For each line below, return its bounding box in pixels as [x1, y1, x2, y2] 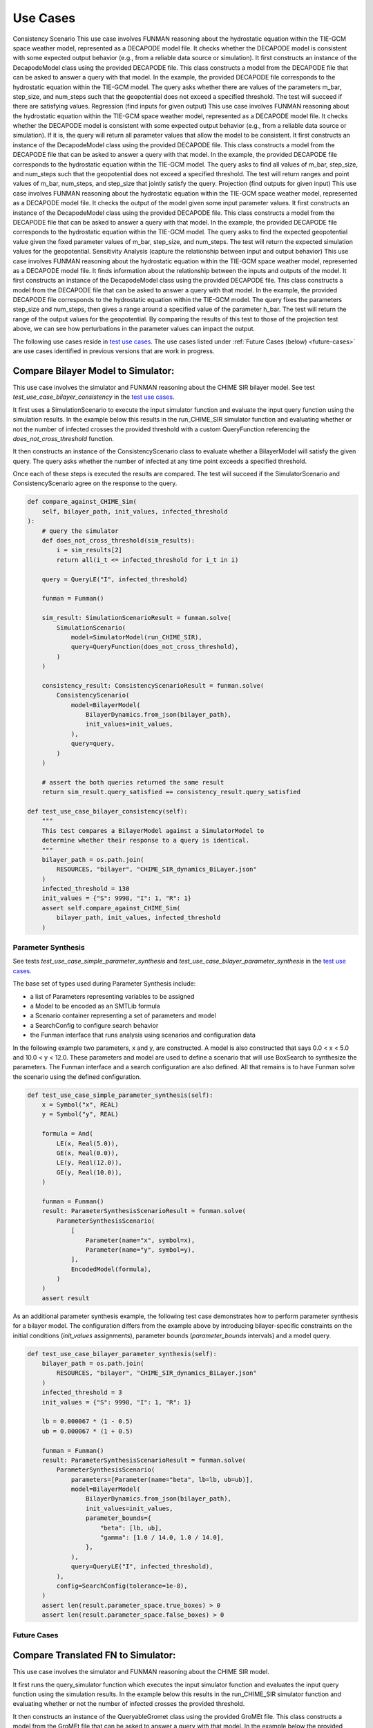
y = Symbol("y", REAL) [41, 1110, 119, 1118]
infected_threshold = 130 [41, 885, 130, 893]
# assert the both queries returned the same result [41, 778, 224, 786]
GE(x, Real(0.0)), [56, 1149, 119, 1157]
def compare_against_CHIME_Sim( [27, 498, 137, 506]
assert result [41, 1294, 90, 1302]
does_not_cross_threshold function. [12, 434, 114, 442]
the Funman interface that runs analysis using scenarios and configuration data [30, 1031, 256, 1040]
